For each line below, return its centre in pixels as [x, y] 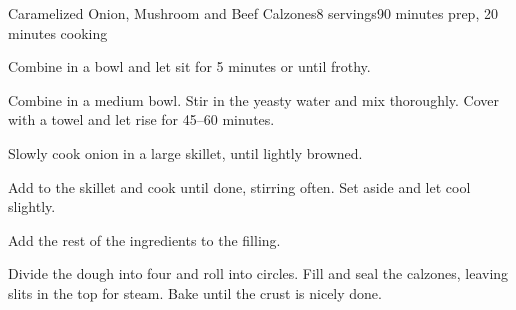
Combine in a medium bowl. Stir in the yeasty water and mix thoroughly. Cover [254, 99]
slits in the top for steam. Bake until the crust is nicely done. [195, 292]
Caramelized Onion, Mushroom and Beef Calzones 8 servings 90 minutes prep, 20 [253, 13]
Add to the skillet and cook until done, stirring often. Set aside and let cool [239, 186]
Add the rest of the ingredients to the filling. [144, 239]
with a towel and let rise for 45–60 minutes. [141, 119]
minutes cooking [58, 32]
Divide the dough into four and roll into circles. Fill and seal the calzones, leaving [258, 273]
